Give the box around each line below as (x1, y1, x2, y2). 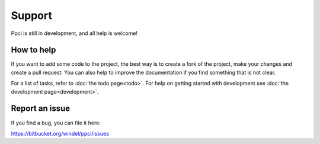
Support (11, 9, 53, 22)
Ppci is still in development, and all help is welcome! (11, 30, 137, 37)
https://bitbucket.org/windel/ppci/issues (11, 130, 109, 137)
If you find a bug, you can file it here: (11, 119, 101, 126)
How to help (11, 45, 56, 55)
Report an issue (11, 104, 71, 114)
